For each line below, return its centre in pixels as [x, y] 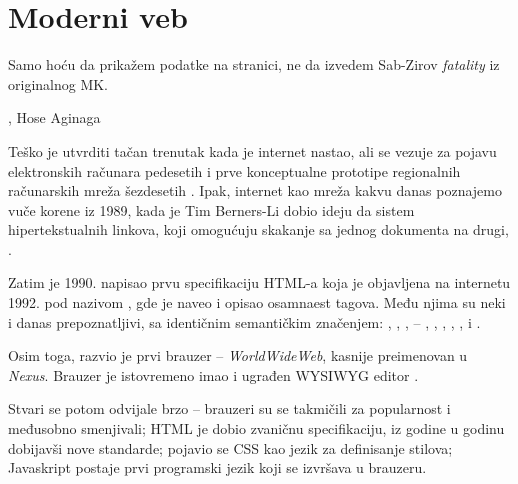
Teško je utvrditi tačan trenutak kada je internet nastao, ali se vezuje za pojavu [252, 150]
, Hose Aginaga [54, 117]
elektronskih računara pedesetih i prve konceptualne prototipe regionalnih [234, 170]
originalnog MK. [58, 83]
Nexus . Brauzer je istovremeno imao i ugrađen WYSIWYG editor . [213, 374]
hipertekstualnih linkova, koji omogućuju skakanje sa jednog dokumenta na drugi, [258, 229]
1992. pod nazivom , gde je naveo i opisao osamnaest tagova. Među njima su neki [257, 302]
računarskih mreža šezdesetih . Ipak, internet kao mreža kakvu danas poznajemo [255, 190]
